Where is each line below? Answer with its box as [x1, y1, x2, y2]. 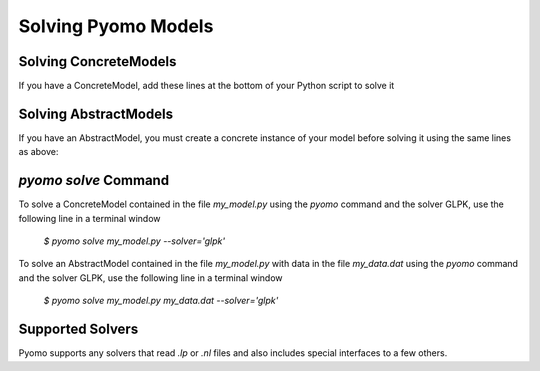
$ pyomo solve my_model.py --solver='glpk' [43, 235, 225, 247]
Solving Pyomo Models [18, 15, 214, 37]
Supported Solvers [18, 321, 139, 338]
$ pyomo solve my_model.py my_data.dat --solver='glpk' [43, 295, 279, 307]
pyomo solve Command [18, 172, 170, 189]
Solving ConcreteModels [18, 53, 177, 70]
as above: [18, 146, 59, 158]
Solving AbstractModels [18, 105, 174, 122]
